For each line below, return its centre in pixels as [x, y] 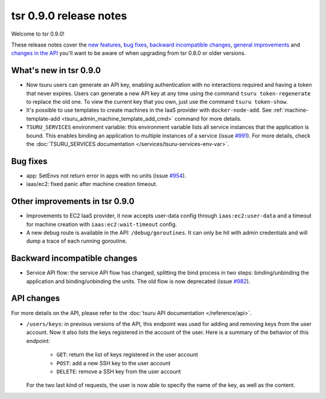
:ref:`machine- [291, 110]
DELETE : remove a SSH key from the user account [119, 371]
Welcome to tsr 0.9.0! [38, 34]
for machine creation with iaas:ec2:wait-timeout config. [102, 224]
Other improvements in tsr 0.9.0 [73, 201]
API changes [36, 298]
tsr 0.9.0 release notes [69, 16]
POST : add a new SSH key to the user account [113, 363]
